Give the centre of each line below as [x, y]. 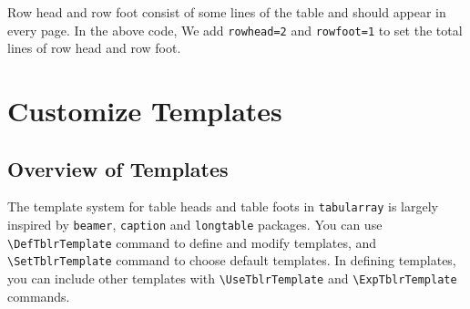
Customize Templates [145, 111]
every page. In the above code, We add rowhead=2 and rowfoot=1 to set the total [235, 30]
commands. [39, 296]
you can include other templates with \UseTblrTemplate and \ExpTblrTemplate [232, 278]
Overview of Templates [118, 168]
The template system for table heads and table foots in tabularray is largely [223, 206]
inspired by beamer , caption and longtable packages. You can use [195, 225]
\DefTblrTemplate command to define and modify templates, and [192, 242]
